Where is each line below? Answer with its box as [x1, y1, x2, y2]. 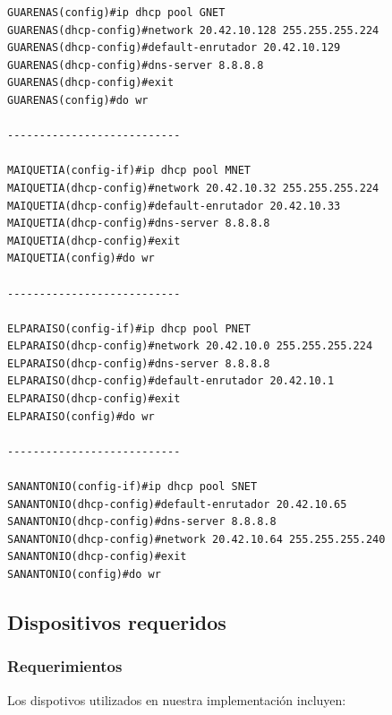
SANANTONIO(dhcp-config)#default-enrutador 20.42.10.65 [7, 497, 347, 511]
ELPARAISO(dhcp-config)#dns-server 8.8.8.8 [7, 357, 270, 370]
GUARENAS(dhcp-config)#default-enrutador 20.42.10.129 [7, 41, 341, 55]
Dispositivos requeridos [7, 607, 226, 635]
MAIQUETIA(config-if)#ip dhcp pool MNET [7, 164, 251, 177]
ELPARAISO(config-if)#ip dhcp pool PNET [7, 322, 251, 335]
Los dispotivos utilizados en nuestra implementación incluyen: [7, 690, 346, 709]
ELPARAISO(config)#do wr [7, 409, 155, 423]
